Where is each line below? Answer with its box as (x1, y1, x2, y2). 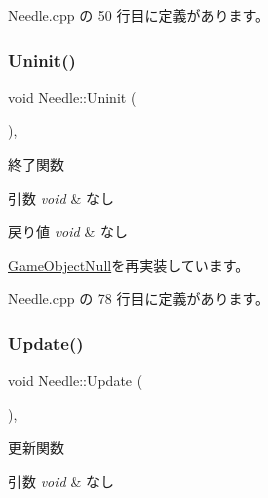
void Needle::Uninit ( (8, 86, 137, 107)
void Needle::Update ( (8, 370, 143, 391)
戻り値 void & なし (8, 221, 128, 242)
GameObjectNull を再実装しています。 (8, 254, 250, 275)
